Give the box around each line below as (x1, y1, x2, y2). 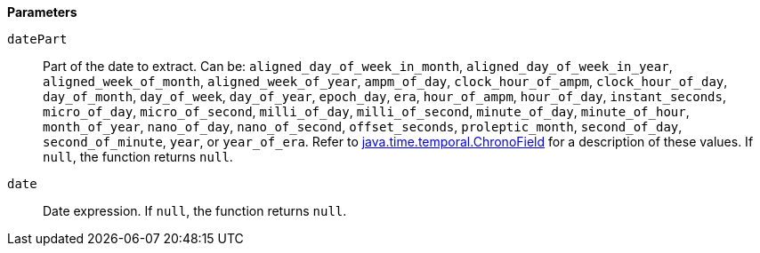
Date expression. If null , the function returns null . (43, 203, 347, 218)
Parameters (7, 4, 77, 20)
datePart (7, 32, 68, 46)
